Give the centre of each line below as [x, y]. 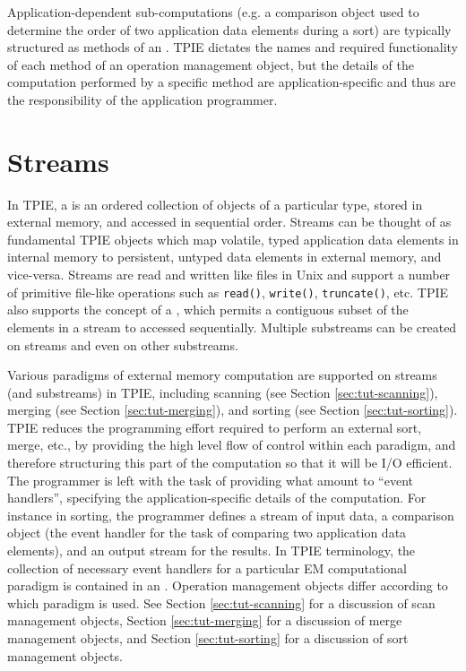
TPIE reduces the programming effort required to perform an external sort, [215, 427]
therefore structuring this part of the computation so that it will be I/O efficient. [230, 463]
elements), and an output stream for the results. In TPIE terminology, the [211, 551]
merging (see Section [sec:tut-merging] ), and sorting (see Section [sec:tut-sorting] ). [233, 410]
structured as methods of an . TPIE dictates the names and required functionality [233, 47]
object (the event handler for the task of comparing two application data [207, 533]
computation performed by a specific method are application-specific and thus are [232, 82]
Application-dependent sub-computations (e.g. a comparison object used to [213, 12]
